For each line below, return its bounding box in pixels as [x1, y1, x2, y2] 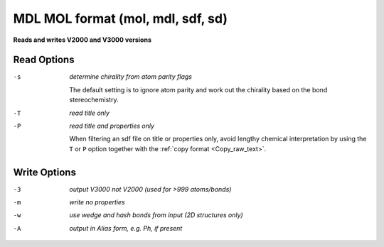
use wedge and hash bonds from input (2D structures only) [69, 211, 243, 219]
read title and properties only [69, 121, 155, 131]
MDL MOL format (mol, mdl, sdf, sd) [13, 11, 228, 26]
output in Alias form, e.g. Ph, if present [69, 224, 183, 232]
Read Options [13, 54, 75, 66]
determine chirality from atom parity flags [69, 72, 192, 81]
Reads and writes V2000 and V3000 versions [13, 35, 152, 44]
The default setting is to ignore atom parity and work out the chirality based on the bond [69, 85, 328, 94]
